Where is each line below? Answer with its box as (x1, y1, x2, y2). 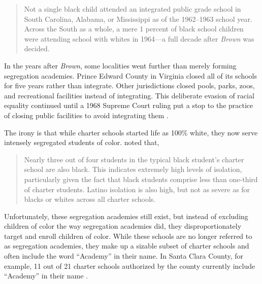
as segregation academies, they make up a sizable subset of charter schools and (4, 240, 249, 251)
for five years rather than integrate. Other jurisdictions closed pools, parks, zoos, (4, 80, 255, 91)
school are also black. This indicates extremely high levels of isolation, (24, 164, 242, 174)
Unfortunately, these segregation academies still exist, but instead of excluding (4, 210, 248, 221)
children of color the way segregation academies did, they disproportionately (4, 221, 242, 231)
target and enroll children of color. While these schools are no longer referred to (4, 230, 252, 241)
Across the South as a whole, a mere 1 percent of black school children (24, 23, 244, 34)
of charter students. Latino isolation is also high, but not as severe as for (24, 184, 250, 194)
